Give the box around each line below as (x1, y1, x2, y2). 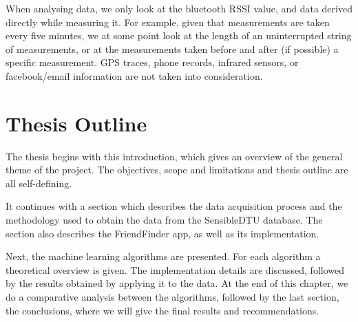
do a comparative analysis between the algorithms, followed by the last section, (6, 290, 339, 304)
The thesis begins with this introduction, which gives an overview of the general (6, 149, 343, 163)
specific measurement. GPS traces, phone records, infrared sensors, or (6, 55, 299, 69)
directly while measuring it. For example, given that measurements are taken (6, 14, 330, 29)
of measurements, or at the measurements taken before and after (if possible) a (6, 41, 339, 56)
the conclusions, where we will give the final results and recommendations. (6, 303, 319, 317)
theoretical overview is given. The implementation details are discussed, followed (6, 262, 345, 277)
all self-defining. (6, 175, 72, 190)
